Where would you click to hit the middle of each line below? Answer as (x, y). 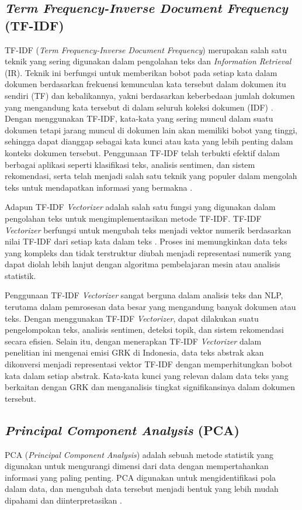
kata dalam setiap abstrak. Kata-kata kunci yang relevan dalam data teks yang (147, 375)
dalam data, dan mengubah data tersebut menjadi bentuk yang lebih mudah (142, 489)
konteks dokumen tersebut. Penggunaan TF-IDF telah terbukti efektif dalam (142, 152)
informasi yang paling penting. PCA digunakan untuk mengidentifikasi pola (140, 477)
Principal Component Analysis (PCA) (122, 430)
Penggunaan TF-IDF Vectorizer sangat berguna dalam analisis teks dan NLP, (144, 295)
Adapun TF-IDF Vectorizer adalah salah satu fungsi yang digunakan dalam (140, 207)
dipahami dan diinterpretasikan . (63, 500)
